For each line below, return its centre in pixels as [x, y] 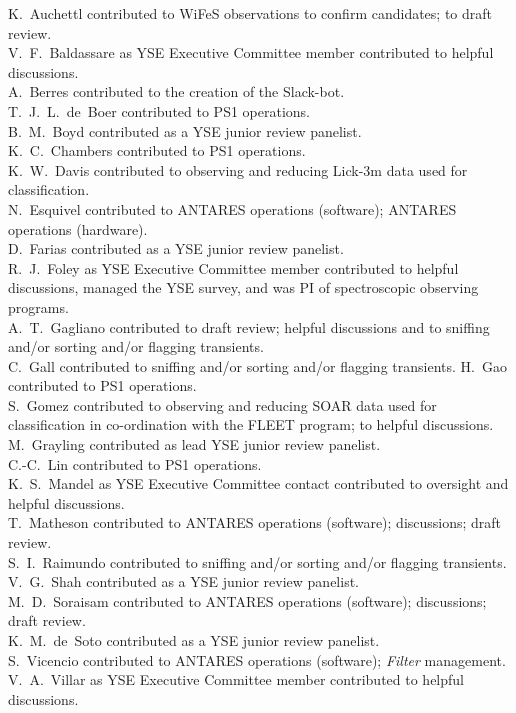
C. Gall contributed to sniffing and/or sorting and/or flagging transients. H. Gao [257, 365]
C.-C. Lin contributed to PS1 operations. [135, 463]
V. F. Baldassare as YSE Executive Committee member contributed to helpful [251, 52]
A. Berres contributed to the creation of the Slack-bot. [176, 91]
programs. [38, 306]
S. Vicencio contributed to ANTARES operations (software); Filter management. [257, 659]
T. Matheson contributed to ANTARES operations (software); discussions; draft [255, 522]
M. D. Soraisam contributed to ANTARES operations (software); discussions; [247, 600]
